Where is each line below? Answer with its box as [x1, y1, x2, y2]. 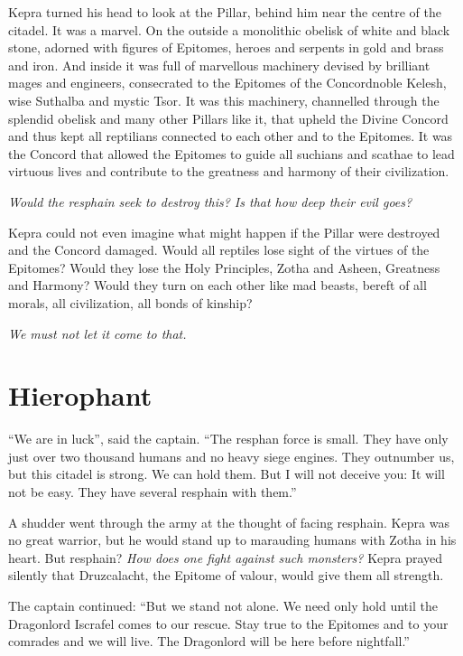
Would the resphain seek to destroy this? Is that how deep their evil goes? [8, 192, 412, 211]
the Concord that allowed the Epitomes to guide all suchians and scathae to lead [8, 144, 455, 163]
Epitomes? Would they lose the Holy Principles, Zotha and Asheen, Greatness [8, 258, 440, 276]
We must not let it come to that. [8, 323, 187, 342]
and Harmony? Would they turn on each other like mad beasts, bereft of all [8, 276, 427, 295]
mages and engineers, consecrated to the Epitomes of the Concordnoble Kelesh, [8, 73, 447, 92]
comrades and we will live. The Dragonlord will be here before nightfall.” [8, 632, 410, 651]
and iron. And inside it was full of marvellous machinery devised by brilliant [8, 55, 431, 74]
